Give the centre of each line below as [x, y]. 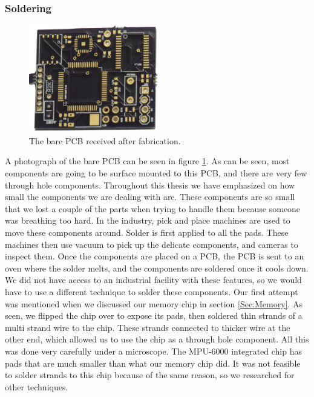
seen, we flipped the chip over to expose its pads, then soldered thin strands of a [154, 315]
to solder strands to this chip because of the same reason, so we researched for [150, 375]
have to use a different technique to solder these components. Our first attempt [152, 291]
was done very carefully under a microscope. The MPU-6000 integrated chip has [153, 351]
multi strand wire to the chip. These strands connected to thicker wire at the [148, 327]
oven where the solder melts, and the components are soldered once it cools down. [157, 268]
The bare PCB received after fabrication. [105, 140]
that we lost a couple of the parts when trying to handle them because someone [153, 208]
